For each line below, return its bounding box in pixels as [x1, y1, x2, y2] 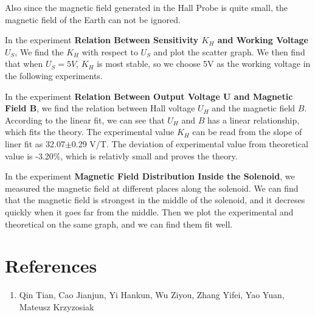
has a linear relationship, [207, 113, 300, 126]
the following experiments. [5, 69, 103, 82]
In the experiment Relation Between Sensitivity [5, 33, 199, 46]
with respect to [81, 45, 138, 58]
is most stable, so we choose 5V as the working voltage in [97, 57, 311, 70]
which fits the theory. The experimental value [5, 125, 175, 138]
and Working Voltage [217, 33, 308, 46]
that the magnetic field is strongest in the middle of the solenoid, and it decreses [5, 193, 305, 206]
